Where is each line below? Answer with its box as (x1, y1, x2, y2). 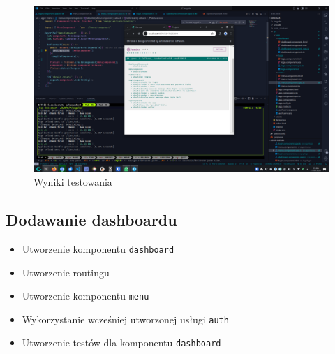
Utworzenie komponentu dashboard (22, 241, 174, 256)
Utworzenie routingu (22, 265, 110, 279)
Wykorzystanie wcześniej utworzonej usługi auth (22, 311, 229, 326)
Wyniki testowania (33, 175, 112, 189)
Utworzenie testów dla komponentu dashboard (22, 335, 221, 350)
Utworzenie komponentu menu (22, 288, 149, 303)
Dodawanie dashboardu (6, 209, 177, 230)
